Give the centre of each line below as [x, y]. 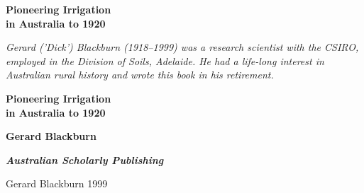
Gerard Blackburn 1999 [57, 183]
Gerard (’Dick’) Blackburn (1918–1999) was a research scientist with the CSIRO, [182, 47]
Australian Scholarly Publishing [85, 159]
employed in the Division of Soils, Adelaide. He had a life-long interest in [165, 60]
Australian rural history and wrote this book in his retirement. [140, 75]
